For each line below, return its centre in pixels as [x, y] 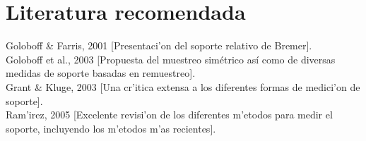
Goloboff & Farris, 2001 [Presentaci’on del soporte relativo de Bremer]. [159, 45]
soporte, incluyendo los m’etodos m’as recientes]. [111, 128]
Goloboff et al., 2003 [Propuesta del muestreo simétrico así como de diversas [171, 59]
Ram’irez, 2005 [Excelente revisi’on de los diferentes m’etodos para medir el [169, 115]
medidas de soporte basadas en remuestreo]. [101, 73]
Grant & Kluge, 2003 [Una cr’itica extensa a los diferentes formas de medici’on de [183, 86]
